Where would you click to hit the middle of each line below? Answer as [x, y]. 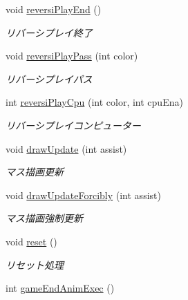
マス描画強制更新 [44, 218]
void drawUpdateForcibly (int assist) [83, 195]
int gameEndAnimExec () [60, 288]
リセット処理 [35, 264]
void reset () [31, 241]
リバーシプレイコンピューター [73, 125]
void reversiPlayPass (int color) [72, 56]
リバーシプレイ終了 [49, 32]
